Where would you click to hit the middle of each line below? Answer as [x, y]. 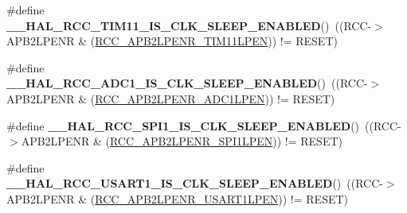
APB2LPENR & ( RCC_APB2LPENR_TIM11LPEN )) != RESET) [172, 41]
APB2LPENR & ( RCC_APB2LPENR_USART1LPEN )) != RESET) [178, 198]
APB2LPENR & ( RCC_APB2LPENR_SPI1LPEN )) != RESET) [182, 141]
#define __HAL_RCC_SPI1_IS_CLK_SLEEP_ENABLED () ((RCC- [204, 125]
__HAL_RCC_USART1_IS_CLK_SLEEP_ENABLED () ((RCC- [195, 183]
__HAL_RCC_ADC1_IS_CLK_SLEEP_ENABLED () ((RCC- [187, 83]
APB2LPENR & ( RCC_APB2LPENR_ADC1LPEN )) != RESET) [171, 98]
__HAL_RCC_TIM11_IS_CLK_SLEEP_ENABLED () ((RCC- [189, 25]
